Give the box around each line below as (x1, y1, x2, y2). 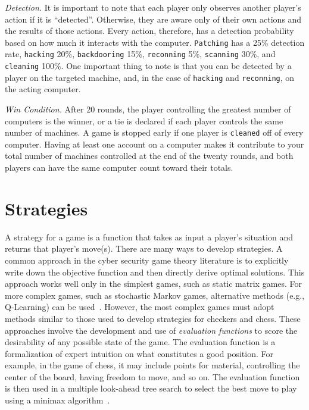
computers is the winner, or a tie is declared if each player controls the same (5, 114, 283, 127)
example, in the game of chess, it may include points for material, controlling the (5, 359, 300, 371)
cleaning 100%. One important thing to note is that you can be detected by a (5, 60, 292, 72)
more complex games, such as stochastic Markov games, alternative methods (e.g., (5, 289, 305, 301)
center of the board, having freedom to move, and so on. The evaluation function (5, 370, 300, 383)
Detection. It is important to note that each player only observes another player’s (5, 1, 301, 13)
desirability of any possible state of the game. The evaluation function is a (5, 336, 276, 348)
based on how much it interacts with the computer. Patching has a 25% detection (5, 36, 305, 48)
